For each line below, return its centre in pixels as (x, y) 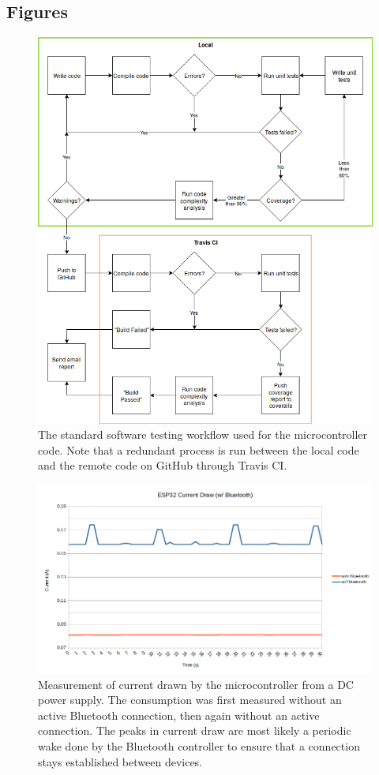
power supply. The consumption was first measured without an (190, 700)
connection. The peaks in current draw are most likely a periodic (195, 730)
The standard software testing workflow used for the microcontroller (203, 434)
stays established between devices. (120, 761)
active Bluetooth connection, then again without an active (179, 715)
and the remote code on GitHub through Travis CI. (163, 465)
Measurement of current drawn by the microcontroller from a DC (196, 684)
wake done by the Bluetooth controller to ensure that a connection (199, 746)
